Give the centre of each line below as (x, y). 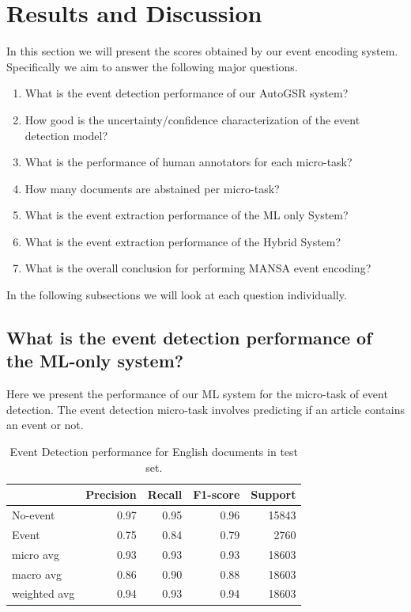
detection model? (66, 135)
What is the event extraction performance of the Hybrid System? (183, 241)
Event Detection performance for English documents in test (154, 452)
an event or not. (45, 425)
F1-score (217, 494)
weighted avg (43, 593)
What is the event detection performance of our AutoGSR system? (187, 93)
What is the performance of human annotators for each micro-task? (189, 162)
